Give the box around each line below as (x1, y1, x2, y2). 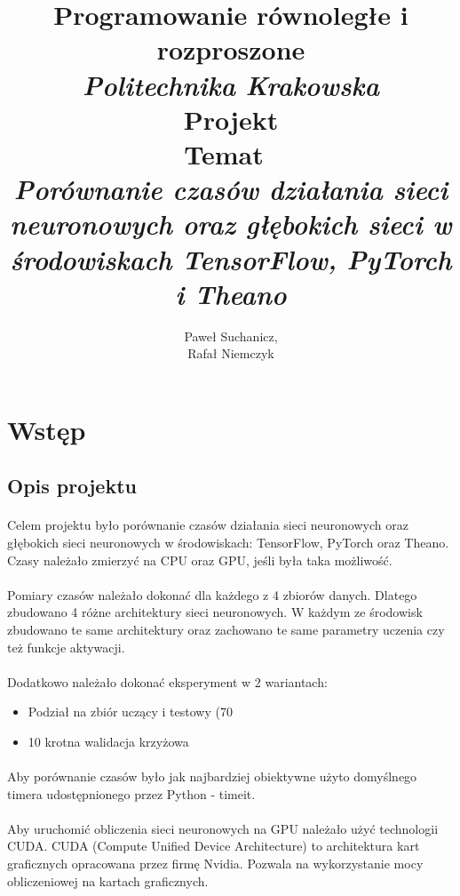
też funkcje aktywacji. (7, 637, 125, 656)
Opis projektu (7, 472, 137, 500)
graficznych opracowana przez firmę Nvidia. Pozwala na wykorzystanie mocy (7, 854, 424, 873)
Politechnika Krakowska (83, 66, 379, 103)
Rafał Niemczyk (187, 344, 274, 363)
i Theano (175, 275, 287, 312)
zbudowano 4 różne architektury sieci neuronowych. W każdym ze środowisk (7, 603, 423, 621)
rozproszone (156, 31, 305, 68)
